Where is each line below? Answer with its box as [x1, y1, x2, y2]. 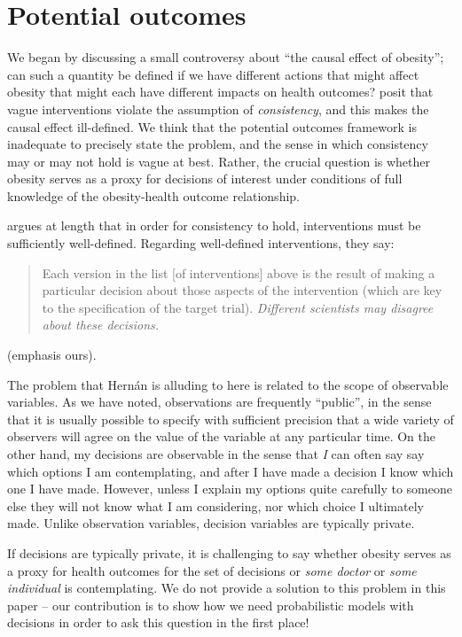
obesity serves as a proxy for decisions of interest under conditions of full [7, 169, 403, 188]
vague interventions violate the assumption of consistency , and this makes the [7, 99, 429, 118]
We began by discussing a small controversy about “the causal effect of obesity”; [7, 48, 444, 66]
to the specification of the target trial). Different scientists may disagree [42, 298, 434, 316]
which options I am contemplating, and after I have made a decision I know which [7, 462, 454, 480]
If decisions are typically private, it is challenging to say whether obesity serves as [7, 543, 451, 562]
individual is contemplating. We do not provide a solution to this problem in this [7, 579, 446, 597]
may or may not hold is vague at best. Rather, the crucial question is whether [7, 151, 431, 170]
